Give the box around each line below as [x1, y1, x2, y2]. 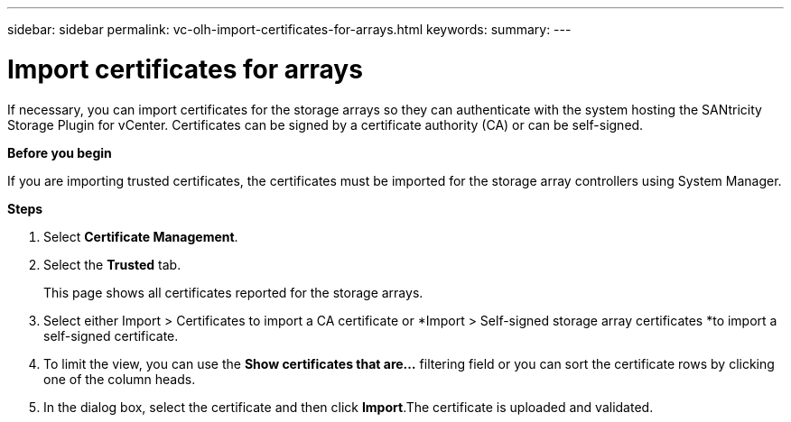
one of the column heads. [43, 371, 196, 387]
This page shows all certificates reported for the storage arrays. [43, 284, 423, 300]
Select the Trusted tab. [43, 256, 181, 272]
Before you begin [7, 144, 112, 161]
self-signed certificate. [43, 327, 179, 344]
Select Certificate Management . [43, 228, 238, 244]
